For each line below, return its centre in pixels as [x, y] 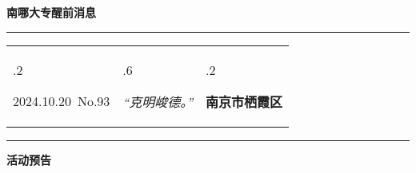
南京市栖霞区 [244, 101]
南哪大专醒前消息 [51, 12]
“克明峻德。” [158, 101]
